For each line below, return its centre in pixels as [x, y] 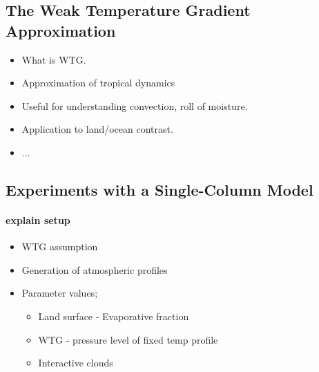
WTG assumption [60, 247]
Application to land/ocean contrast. [97, 129]
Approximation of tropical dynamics [98, 83]
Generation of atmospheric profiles [95, 269]
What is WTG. [54, 59]
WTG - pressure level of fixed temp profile [128, 339]
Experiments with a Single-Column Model [159, 189]
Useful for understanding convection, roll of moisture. [135, 105]
